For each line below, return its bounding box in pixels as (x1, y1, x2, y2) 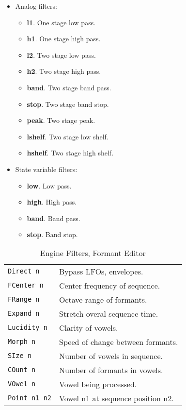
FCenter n (8, 281, 44, 290)
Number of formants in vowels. (59, 364, 163, 376)
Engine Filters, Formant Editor (40, 247, 146, 258)
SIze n (8, 352, 32, 360)
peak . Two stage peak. (27, 115, 95, 125)
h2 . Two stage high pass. (27, 66, 101, 76)
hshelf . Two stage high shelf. (27, 148, 114, 158)
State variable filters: (15, 164, 77, 174)
